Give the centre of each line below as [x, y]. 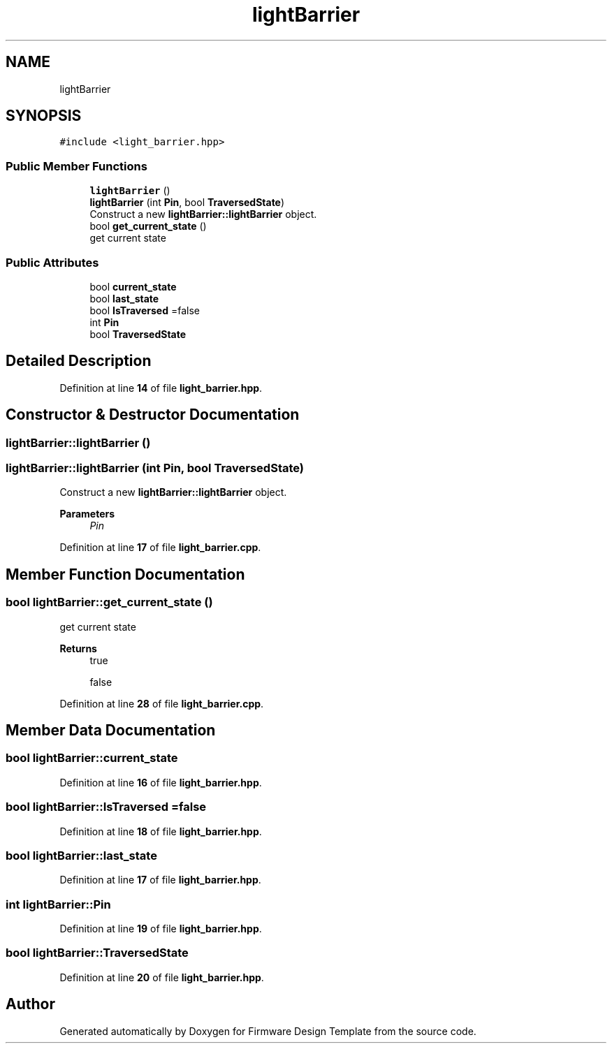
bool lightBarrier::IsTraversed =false [106, 807]
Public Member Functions [76, 166]
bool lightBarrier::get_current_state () [109, 602]
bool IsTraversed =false [145, 310]
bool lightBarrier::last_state [81, 855]
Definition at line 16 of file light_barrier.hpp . [161, 782]
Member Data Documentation [111, 731]
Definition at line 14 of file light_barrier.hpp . [161, 388]
